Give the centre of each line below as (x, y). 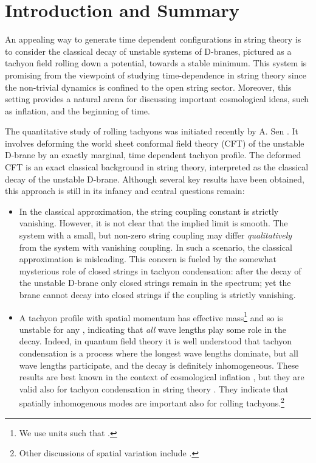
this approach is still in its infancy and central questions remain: (125, 191)
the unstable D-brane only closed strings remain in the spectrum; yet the (155, 283)
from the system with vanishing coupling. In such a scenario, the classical (156, 247)
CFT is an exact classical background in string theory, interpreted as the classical (157, 167)
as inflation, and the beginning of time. (77, 110)
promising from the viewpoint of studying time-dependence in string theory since (156, 75)
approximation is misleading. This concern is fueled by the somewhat (148, 259)
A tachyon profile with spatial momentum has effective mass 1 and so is (151, 316)
